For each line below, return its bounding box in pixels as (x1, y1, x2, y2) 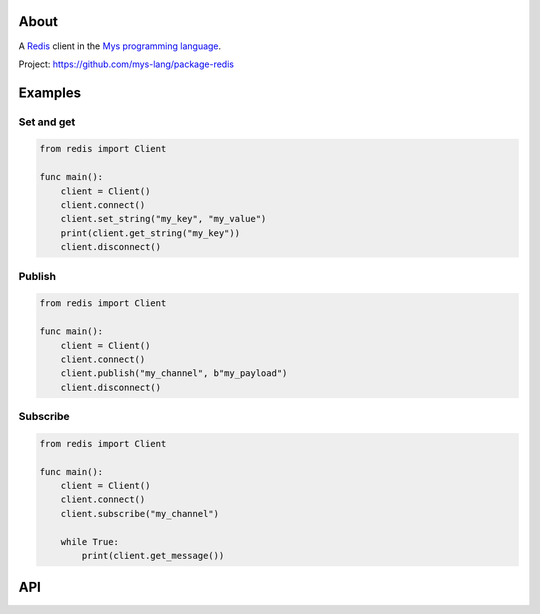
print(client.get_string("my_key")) (60, 227, 240, 239)
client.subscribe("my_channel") (60, 508, 220, 519)
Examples (18, 84, 82, 101)
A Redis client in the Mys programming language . (18, 40, 222, 52)
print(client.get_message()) (81, 550, 225, 561)
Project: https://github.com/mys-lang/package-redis (18, 58, 235, 70)
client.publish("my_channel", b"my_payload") (60, 368, 288, 379)
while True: (60, 536, 120, 547)
